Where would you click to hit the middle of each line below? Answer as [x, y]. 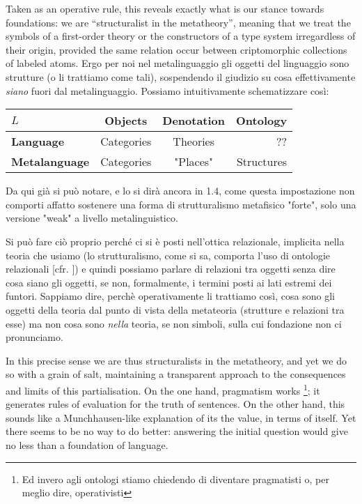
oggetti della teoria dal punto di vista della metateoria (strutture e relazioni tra [175, 309]
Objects [126, 121]
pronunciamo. [34, 337]
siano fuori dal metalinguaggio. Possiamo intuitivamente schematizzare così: [167, 90]
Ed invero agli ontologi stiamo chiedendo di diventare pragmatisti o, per [175, 479]
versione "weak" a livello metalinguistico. [92, 218]
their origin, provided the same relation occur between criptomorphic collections [176, 49]
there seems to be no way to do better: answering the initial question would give [177, 431]
